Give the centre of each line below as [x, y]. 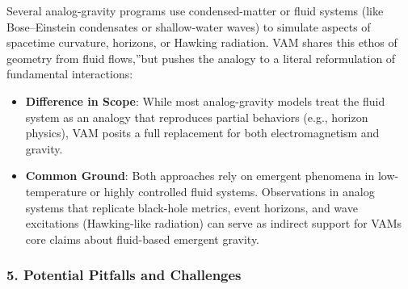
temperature [56, 191]
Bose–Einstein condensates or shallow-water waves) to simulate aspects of [189, 26]
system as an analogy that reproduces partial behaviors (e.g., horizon [197, 117]
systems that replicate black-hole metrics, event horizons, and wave [191, 207]
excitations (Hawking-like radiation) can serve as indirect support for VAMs [214, 223]
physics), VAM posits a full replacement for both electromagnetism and [202, 133]
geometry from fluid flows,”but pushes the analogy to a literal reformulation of [201, 58]
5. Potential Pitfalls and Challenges [124, 275]
